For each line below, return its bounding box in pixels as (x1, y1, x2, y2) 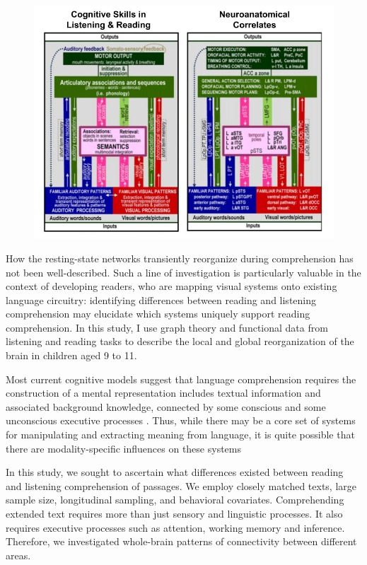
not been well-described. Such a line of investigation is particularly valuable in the (6, 264, 361, 279)
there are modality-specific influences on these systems (6, 441, 241, 455)
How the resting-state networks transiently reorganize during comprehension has (6, 250, 354, 265)
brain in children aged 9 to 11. (6, 348, 137, 363)
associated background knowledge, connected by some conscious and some (6, 399, 326, 414)
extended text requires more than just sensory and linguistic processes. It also (6, 506, 343, 520)
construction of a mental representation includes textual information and (6, 385, 321, 400)
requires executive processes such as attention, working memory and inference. (6, 520, 345, 535)
